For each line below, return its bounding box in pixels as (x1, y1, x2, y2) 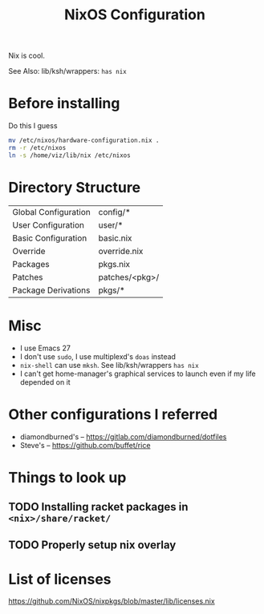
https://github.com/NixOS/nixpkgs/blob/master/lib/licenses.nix (8, 596, 215, 606)
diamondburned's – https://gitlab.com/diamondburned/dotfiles (19, 431, 227, 442)
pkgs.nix (98, 258, 131, 269)
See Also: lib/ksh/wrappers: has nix (8, 67, 127, 76)
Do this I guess (8, 121, 58, 131)
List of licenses (8, 570, 112, 588)
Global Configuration (12, 206, 91, 217)
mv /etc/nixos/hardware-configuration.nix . (8, 136, 160, 145)
